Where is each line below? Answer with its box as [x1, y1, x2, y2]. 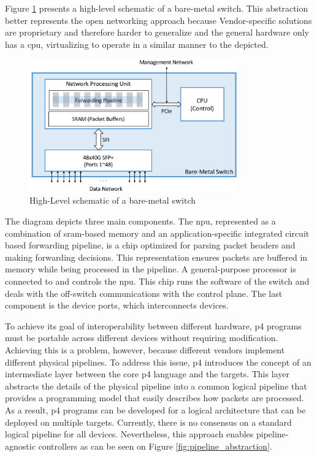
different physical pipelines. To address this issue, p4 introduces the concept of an [5, 355, 311, 368]
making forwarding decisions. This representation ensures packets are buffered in [5, 250, 308, 263]
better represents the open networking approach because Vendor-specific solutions [5, 13, 312, 26]
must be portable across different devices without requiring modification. [5, 331, 278, 344]
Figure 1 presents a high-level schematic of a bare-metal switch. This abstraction [5, 2, 308, 14]
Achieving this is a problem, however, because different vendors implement [5, 343, 285, 356]
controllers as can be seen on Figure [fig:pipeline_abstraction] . [38, 439, 272, 452]
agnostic [5, 439, 36, 452]
